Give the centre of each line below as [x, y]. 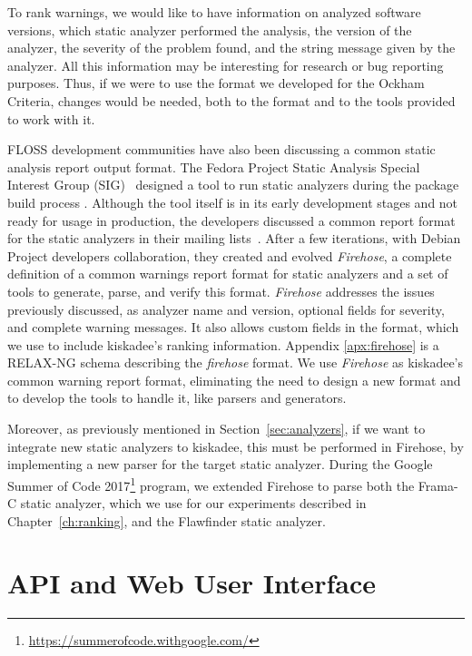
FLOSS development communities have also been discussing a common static [221, 149]
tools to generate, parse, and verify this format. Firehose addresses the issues [221, 291]
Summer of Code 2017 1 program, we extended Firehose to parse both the [211, 484]
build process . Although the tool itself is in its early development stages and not [233, 202]
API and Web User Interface [192, 583]
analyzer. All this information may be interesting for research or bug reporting [226, 65]
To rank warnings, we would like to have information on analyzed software [214, 12]
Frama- [438, 485]
